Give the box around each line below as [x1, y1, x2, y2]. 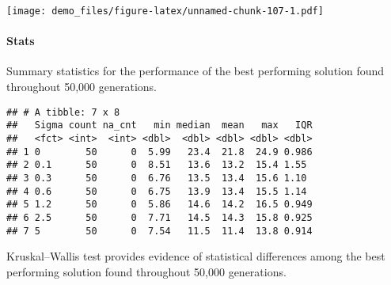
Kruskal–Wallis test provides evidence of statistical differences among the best [6, 248, 385, 264]
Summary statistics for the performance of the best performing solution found [6, 63, 385, 79]
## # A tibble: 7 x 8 [6, 106, 120, 118]
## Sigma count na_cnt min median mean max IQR [6, 120, 313, 131]
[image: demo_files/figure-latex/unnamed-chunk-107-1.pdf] [6, 6, 324, 17]
